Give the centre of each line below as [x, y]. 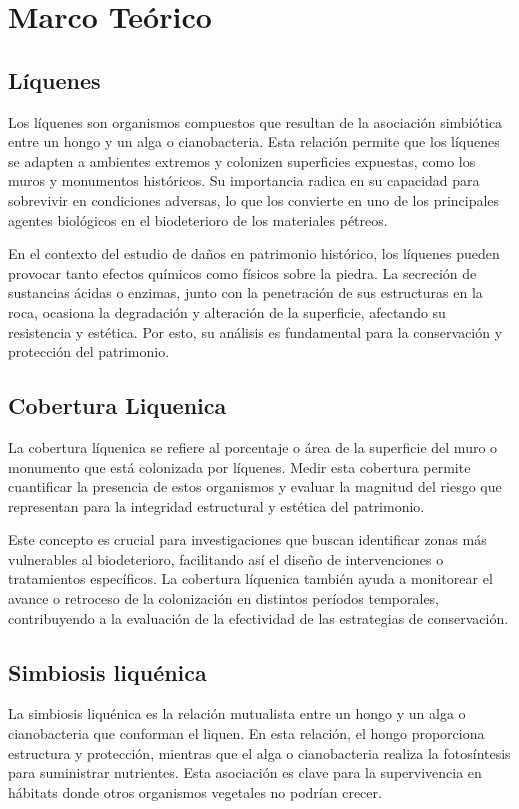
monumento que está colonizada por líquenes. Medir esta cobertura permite [239, 466]
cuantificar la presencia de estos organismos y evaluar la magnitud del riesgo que [255, 486]
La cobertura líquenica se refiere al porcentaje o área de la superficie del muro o [253, 446]
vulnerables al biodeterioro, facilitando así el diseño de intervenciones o [226, 558]
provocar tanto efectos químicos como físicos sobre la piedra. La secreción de [242, 272]
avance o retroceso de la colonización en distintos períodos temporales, [224, 598]
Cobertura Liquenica [117, 405]
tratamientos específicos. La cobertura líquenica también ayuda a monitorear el [250, 578]
